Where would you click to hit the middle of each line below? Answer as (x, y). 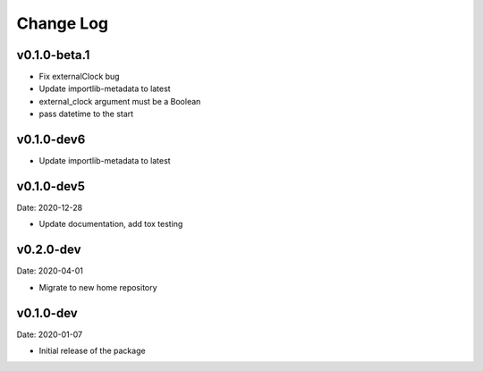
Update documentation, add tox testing (111, 224)
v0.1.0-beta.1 (53, 55)
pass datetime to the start (86, 114)
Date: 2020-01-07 (50, 334)
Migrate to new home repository (98, 287)
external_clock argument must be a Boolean (120, 101)
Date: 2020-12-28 (50, 208)
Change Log (63, 23)
